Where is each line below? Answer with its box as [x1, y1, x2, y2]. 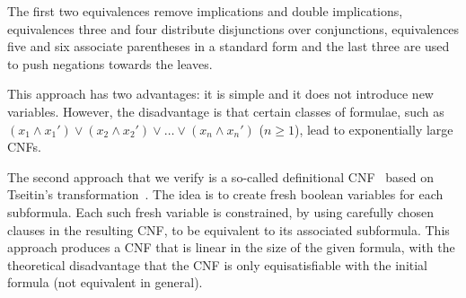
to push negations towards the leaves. [7, 54, 213, 73]
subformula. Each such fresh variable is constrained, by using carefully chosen [7, 202, 435, 221]
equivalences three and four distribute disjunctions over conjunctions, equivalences [7, 19, 460, 38]
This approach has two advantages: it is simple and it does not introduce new [7, 84, 434, 103]
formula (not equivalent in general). [7, 273, 203, 292]
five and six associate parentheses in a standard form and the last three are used [7, 37, 450, 56]
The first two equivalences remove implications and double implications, [7, 2, 403, 20]
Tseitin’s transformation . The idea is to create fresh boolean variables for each [7, 185, 444, 204]
